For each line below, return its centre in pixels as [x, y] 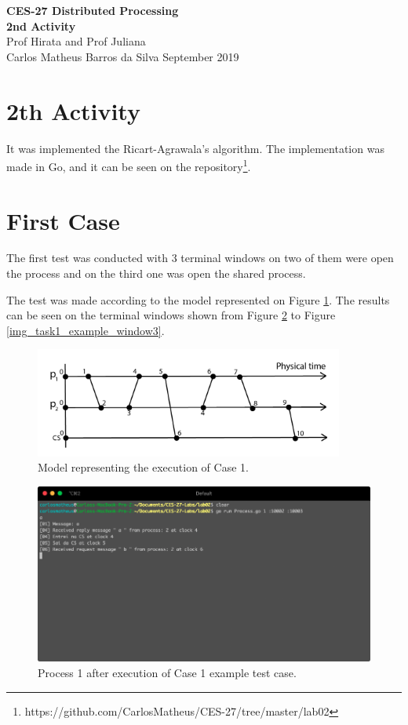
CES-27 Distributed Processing [93, 10]
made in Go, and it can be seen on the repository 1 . [129, 165]
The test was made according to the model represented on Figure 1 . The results [198, 299]
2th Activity [73, 110]
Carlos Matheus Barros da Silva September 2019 [123, 56]
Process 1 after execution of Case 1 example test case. [167, 673]
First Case [63, 220]
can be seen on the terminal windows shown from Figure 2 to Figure [171, 315]
